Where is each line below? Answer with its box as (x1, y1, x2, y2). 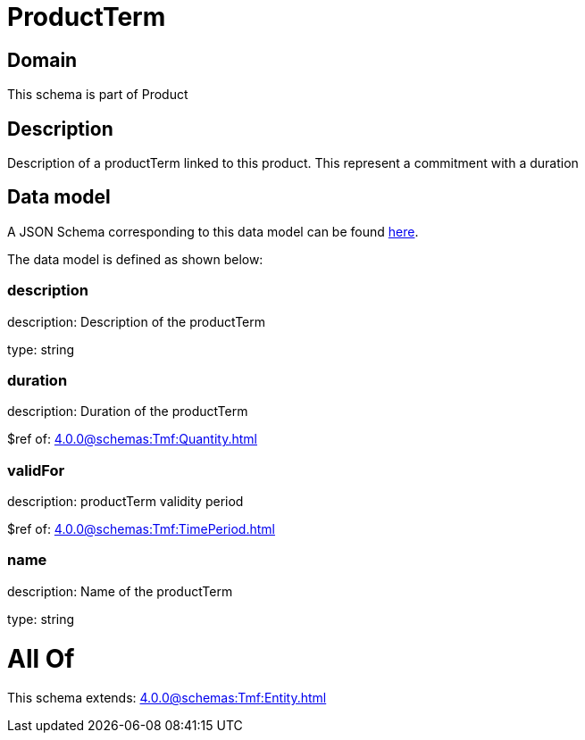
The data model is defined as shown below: (7, 251, 263, 267)
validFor (7, 461, 65, 479)
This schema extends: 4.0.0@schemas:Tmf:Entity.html (7, 690, 327, 706)
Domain (7, 48, 78, 71)
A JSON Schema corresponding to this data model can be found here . (7, 223, 419, 239)
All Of (7, 643, 75, 674)
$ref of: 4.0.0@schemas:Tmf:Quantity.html (7, 431, 257, 447)
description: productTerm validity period (7, 494, 244, 510)
